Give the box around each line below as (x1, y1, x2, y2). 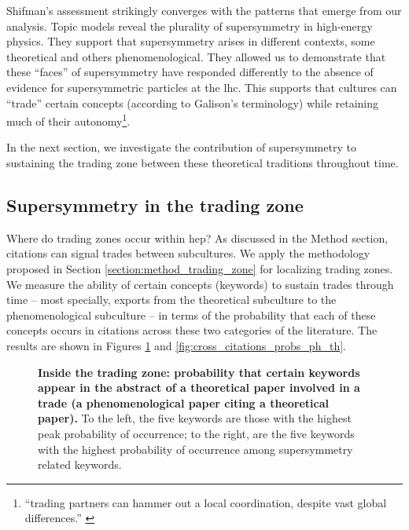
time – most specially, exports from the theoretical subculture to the (6, 291, 337, 308)
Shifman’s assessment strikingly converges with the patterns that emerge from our (6, 2, 402, 18)
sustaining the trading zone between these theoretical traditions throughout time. (6, 155, 399, 170)
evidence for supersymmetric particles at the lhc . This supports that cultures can (6, 79, 397, 95)
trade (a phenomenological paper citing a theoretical (38, 394, 329, 411)
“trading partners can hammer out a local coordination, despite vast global (24, 494, 387, 510)
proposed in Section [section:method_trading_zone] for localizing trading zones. (6, 260, 393, 276)
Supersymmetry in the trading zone (6, 192, 304, 217)
